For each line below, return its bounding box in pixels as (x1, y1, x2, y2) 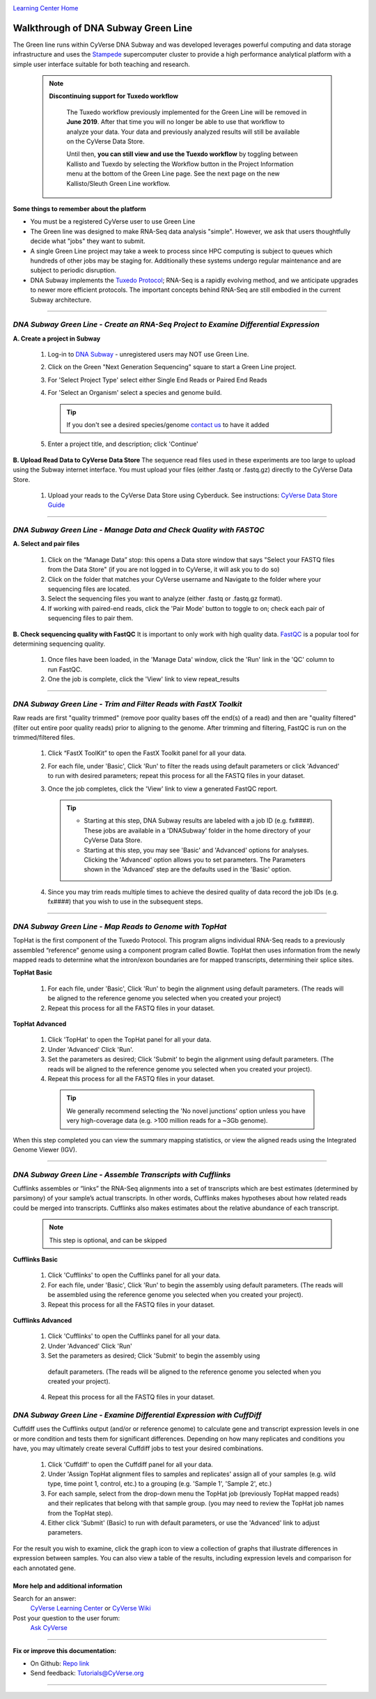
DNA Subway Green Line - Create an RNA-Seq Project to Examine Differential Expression (13, 320, 320, 329)
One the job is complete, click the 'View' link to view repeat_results (47, 675, 240, 683)
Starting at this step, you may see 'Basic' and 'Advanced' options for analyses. (84, 846, 309, 854)
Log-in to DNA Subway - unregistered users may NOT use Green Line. (47, 350, 249, 359)
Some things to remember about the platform (13, 204, 146, 212)
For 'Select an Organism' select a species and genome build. (47, 389, 222, 397)
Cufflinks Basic (13, 1255, 58, 1264)
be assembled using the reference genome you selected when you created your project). (47, 1291, 304, 1299)
